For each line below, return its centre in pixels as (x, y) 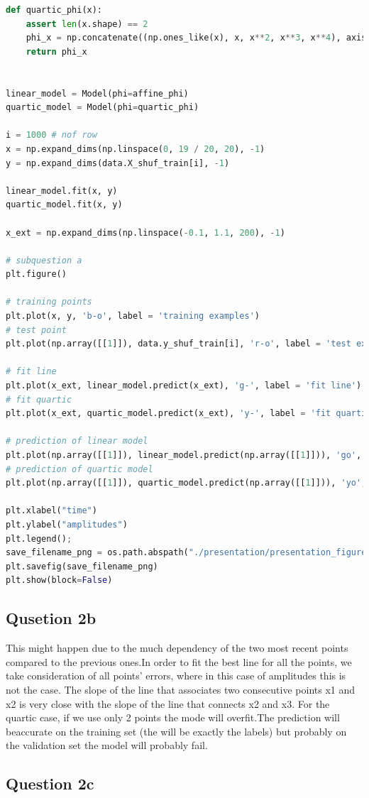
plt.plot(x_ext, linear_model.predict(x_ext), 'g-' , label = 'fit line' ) (184, 386)
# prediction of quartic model (79, 469)
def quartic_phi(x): (54, 10)
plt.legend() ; (39, 539)
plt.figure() (36, 274)
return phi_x (56, 51)
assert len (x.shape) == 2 (87, 24)
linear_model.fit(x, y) (62, 191)
